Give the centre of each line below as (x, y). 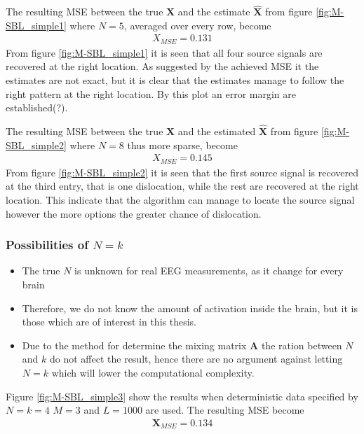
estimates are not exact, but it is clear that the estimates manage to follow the (175, 80)
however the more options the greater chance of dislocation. (134, 213)
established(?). (37, 107)
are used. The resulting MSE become (225, 410)
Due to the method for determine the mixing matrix (134, 345)
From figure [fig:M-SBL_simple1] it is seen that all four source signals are (164, 52)
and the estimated (217, 131)
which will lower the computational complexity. (153, 372)
